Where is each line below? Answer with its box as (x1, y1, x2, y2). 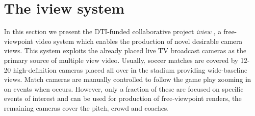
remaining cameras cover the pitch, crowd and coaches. (4, 102, 169, 113)
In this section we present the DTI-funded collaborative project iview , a (4, 26, 222, 37)
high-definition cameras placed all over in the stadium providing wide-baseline (13, 64, 248, 75)
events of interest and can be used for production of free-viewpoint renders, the (4, 93, 242, 103)
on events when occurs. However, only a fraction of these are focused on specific (4, 83, 244, 94)
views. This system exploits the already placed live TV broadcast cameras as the (4, 45, 247, 56)
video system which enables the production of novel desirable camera (35, 36, 243, 46)
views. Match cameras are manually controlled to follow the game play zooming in (4, 74, 251, 84)
